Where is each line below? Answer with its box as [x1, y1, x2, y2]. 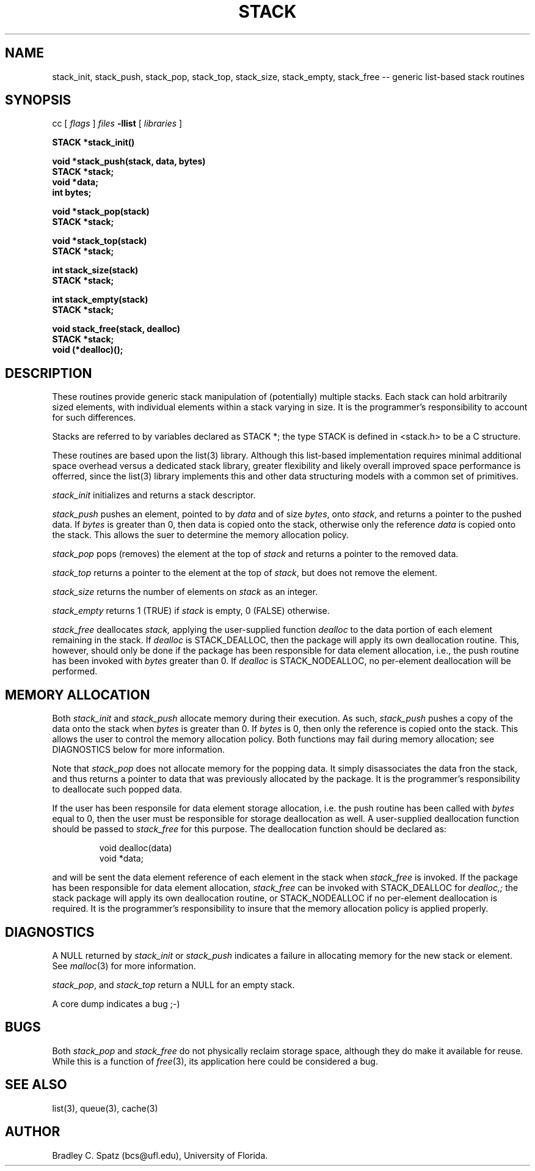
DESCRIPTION [5, 365, 92, 381]
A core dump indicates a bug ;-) [52, 998, 180, 1009]
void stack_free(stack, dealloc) [52, 323, 181, 334]
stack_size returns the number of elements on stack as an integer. [52, 586, 318, 597]
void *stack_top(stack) [52, 235, 147, 246]
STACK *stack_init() [52, 137, 135, 148]
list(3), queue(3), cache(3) [52, 1103, 158, 1114]
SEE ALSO [5, 1077, 67, 1093]
